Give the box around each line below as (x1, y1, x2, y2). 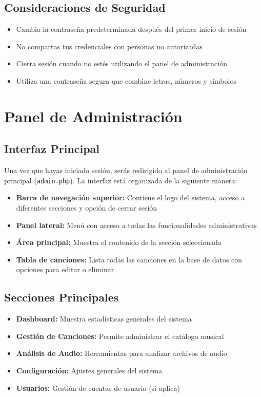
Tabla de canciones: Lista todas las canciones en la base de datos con (16, 254, 243, 264)
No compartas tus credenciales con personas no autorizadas (16, 41, 203, 51)
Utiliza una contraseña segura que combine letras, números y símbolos (16, 75, 236, 86)
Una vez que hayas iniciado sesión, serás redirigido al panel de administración (4, 165, 248, 176)
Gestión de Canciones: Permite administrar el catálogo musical (16, 330, 224, 341)
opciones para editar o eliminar (16, 264, 114, 275)
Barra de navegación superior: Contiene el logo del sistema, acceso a (16, 192, 245, 203)
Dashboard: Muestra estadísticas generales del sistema (16, 313, 192, 324)
